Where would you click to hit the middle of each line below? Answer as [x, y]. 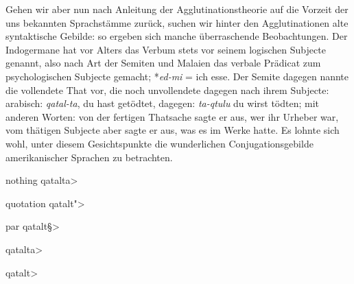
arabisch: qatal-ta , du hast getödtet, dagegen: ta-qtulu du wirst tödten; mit [163, 103]
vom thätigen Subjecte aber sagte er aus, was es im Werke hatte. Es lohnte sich [173, 130]
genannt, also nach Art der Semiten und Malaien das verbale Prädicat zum [163, 63]
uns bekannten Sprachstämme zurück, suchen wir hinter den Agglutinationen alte [177, 22]
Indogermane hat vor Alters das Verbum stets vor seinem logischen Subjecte [166, 49]
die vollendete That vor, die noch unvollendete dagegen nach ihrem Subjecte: [167, 90]
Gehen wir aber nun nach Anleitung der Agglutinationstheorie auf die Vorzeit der [177, 9]
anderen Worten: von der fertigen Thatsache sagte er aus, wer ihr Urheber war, [172, 116]
